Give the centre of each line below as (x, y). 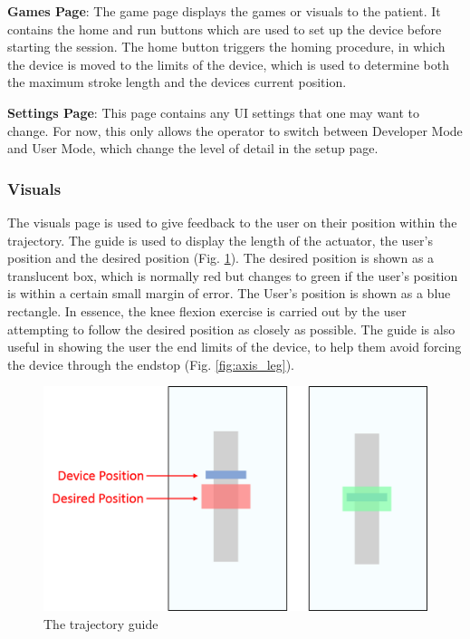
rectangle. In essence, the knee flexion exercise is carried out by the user (207, 310)
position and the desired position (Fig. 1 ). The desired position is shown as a (221, 258)
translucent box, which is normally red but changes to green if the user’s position (233, 275)
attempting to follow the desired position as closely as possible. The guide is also (231, 329)
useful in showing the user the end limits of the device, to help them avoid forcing (235, 347)
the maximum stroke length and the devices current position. (177, 82)
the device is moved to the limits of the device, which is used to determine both (228, 64)
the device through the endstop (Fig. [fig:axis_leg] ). (151, 364)
